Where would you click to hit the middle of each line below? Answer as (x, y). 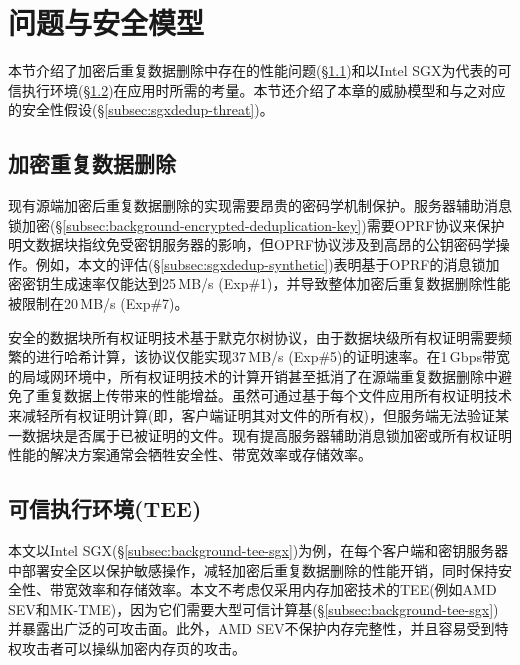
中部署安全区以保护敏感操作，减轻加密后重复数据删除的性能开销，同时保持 (253, 569)
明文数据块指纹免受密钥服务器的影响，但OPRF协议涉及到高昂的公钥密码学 (252, 244)
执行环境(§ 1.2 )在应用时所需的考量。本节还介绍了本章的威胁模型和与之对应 (263, 89)
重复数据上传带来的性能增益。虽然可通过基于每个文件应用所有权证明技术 (273, 395)
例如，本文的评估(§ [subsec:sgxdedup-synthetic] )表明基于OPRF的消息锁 (260, 263)
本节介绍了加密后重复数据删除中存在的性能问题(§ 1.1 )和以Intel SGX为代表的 (253, 70)
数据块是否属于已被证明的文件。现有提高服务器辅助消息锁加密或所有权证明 (266, 434)
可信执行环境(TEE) (105, 508)
